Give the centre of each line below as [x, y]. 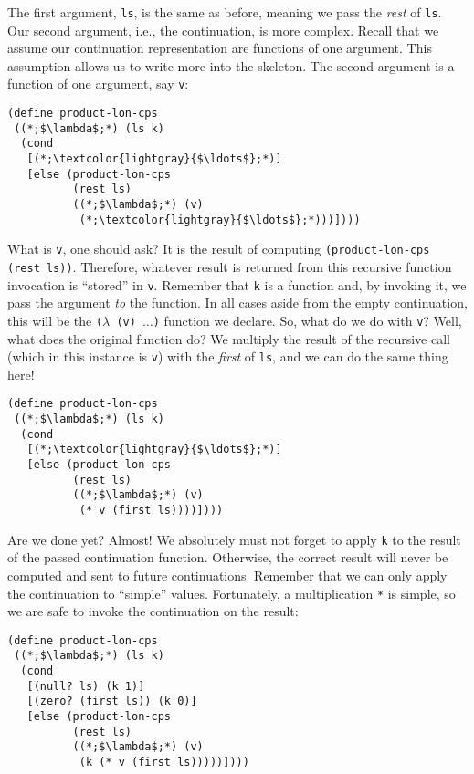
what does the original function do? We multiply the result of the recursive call [229, 338]
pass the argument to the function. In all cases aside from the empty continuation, [237, 303]
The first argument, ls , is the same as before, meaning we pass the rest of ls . [225, 12]
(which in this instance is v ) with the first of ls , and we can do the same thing [228, 356]
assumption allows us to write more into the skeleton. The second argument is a [231, 65]
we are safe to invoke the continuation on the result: [153, 611]
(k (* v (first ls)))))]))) [164, 762]
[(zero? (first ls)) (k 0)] [112, 701]
